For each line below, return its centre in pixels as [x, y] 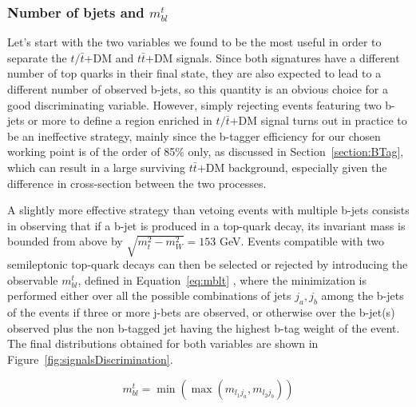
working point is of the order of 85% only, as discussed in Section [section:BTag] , [206, 152]
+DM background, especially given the [292, 167]
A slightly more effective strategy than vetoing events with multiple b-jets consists [208, 210]
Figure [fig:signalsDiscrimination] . [90, 359]
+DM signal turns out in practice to [318, 120]
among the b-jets [363, 295]
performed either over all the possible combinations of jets [149, 295]
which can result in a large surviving [97, 167]
